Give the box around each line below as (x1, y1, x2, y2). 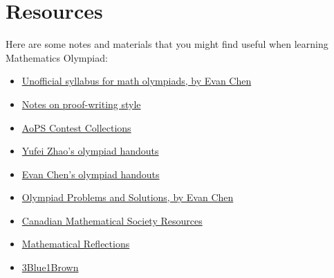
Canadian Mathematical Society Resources (21, 213, 203, 227)
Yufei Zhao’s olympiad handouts (21, 144, 159, 158)
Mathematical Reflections (21, 236, 130, 251)
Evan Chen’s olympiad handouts (21, 166, 160, 181)
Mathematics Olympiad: (6, 50, 108, 64)
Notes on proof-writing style (21, 96, 141, 111)
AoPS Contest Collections (21, 120, 131, 134)
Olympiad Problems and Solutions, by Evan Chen (21, 190, 234, 205)
